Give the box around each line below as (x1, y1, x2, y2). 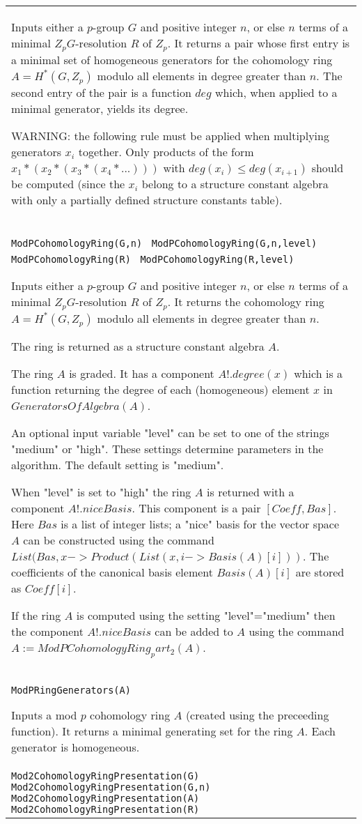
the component (11, 623, 84, 639)
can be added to (155, 623, 233, 639)
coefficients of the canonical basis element (11, 563, 213, 580)
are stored (295, 563, 345, 580)
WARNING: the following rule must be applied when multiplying (11, 127, 329, 144)
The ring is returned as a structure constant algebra (11, 337, 265, 354)
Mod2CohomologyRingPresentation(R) (11, 804, 200, 816)
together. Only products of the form (78, 143, 254, 160)
